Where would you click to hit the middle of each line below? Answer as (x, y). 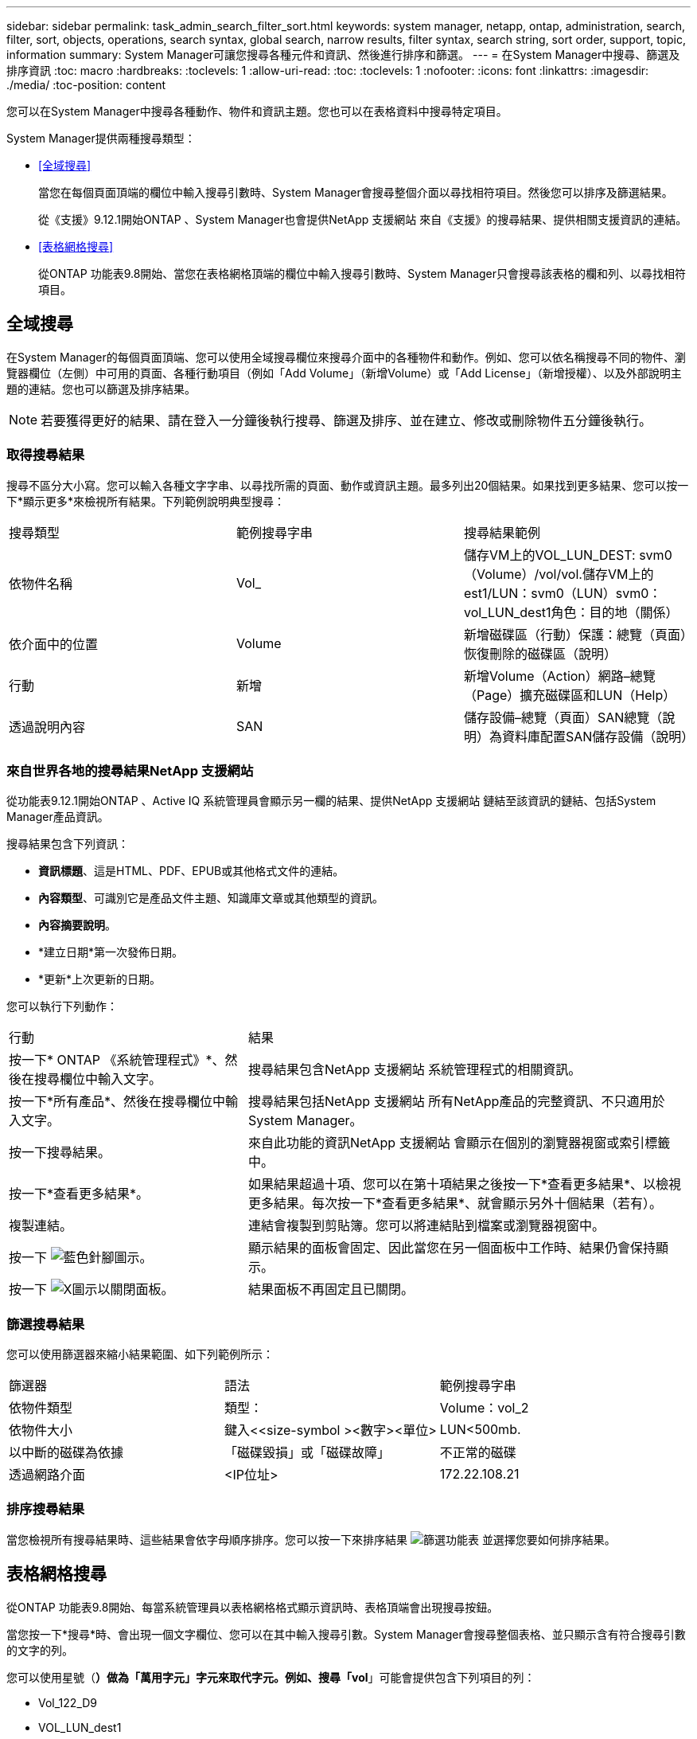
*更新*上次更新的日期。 (100, 979)
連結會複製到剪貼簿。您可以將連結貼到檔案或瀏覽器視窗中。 (426, 1226)
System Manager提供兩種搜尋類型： (101, 138)
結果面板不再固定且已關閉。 (331, 1290)
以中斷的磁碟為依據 (66, 1453)
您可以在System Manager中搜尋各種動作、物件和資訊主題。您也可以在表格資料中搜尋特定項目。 (257, 111)
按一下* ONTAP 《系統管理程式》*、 (117, 1060)
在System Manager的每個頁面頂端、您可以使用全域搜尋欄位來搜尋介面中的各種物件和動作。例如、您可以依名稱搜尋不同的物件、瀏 (346, 357)
